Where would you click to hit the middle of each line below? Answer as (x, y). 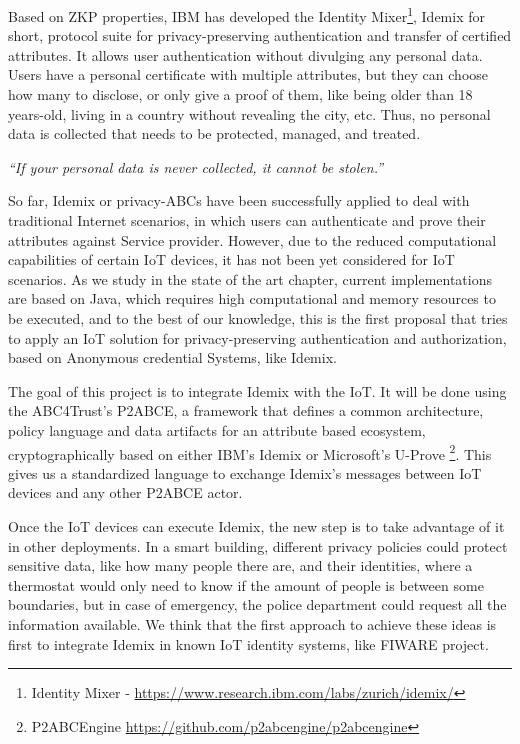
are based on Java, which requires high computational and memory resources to (252, 298)
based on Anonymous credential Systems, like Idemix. (172, 357)
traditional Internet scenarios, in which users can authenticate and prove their (247, 220)
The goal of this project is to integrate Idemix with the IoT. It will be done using (257, 390)
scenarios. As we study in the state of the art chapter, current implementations (250, 278)
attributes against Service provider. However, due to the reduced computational (252, 239)
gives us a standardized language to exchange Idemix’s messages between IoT (245, 472)
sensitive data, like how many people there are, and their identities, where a (240, 565)
